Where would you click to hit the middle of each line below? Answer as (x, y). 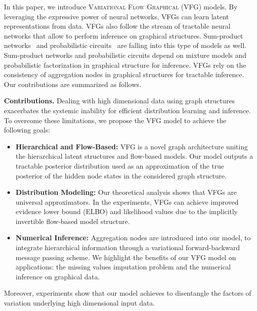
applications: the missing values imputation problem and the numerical (123, 267)
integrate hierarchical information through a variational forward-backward (128, 247)
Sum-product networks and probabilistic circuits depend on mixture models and (125, 55)
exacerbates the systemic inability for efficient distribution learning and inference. (128, 110)
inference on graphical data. (58, 276)
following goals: (27, 130)
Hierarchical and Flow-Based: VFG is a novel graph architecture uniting (132, 146)
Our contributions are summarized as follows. (73, 84)
